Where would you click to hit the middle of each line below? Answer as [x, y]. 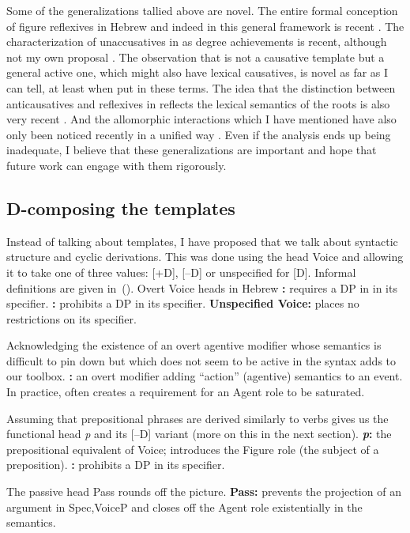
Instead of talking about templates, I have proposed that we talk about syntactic [202, 241]
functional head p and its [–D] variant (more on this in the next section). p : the [199, 434]
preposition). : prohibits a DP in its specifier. [116, 465]
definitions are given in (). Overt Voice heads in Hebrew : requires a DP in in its [202, 287]
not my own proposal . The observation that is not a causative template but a [196, 57]
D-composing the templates [121, 208]
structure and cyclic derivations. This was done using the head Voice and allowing [205, 257]
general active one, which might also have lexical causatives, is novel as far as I [197, 72]
